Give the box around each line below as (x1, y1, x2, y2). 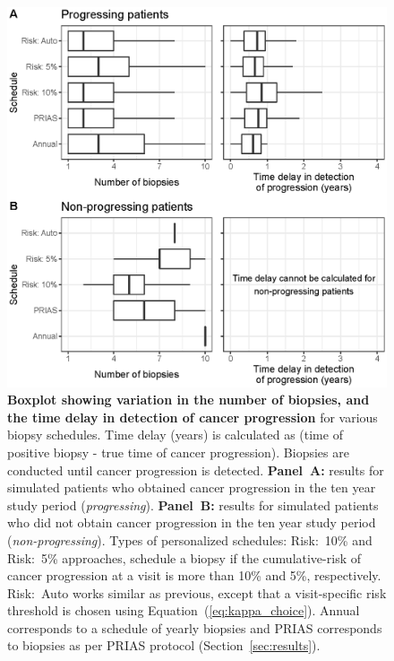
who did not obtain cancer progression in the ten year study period (7, 513, 376, 532)
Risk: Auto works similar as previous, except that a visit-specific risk (7, 583, 387, 602)
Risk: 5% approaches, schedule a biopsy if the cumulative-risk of (7, 548, 361, 567)
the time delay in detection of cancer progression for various (7, 407, 378, 426)
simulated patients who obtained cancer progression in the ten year (7, 478, 376, 497)
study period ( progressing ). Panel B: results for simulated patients (7, 495, 379, 514)
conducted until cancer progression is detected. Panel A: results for (7, 460, 384, 479)
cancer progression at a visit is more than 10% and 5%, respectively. (7, 566, 381, 585)
